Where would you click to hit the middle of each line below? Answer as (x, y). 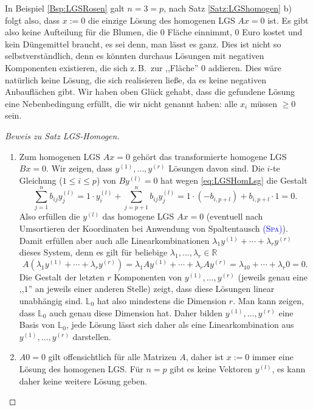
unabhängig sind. (51, 301)
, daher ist (205, 357)
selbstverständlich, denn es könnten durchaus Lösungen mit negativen (135, 56)
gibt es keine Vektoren (211, 368)
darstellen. (92, 336)
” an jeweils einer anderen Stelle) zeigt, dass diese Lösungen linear (151, 289)
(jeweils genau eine (273, 276)
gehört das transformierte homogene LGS (210, 156)
